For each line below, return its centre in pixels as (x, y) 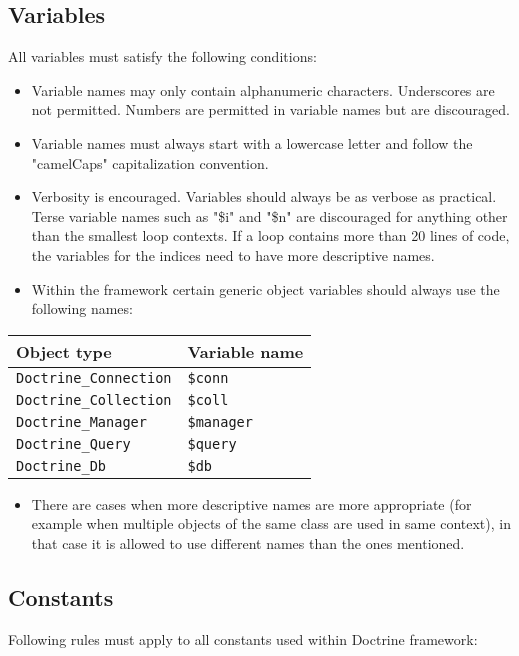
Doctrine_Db (61, 465)
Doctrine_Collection (94, 399)
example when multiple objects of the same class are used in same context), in (271, 523)
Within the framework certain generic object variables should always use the (265, 288)
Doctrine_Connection (94, 377)
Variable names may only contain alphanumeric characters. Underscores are (263, 89)
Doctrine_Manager (81, 421)
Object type (64, 351)
